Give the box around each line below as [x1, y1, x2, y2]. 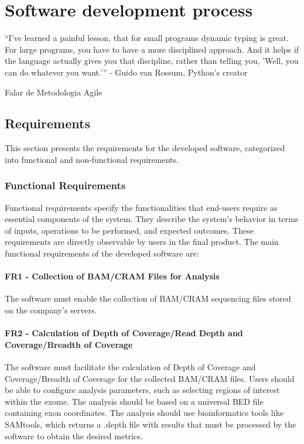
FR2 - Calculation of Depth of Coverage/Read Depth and [5, 327, 243, 339]
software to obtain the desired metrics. [5, 429, 143, 442]
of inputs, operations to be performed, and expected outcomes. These [5, 224, 254, 236]
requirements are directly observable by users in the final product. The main [5, 235, 279, 248]
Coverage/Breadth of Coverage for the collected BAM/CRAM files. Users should [5, 372, 295, 384]
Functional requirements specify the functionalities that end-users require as [5, 201, 278, 213]
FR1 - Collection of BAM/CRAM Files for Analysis [5, 270, 220, 282]
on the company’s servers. [5, 304, 97, 316]
